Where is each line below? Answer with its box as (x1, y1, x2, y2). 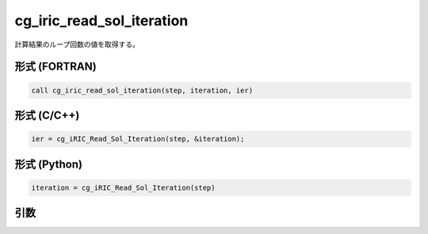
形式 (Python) (14, 157, 83, 171)
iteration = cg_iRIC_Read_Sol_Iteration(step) (31, 183, 216, 192)
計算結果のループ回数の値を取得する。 (14, 40, 140, 49)
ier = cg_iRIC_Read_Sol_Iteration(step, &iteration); (31, 134, 245, 144)
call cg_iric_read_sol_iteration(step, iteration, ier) (31, 85, 254, 95)
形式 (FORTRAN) (14, 60, 97, 74)
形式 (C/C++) (14, 108, 80, 122)
